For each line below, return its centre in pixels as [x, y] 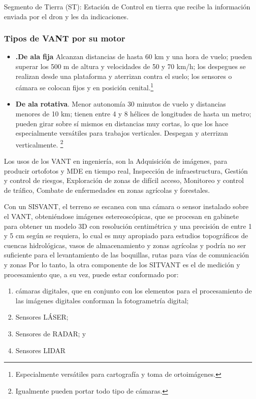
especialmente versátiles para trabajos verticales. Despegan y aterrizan [122, 133]
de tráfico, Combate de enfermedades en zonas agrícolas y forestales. [107, 190]
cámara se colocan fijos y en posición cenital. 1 [84, 87]
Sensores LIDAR [40, 350]
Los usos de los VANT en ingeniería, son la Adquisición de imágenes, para [116, 161]
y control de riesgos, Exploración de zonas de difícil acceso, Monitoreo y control [124, 180]
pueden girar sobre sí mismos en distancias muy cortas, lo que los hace [122, 123]
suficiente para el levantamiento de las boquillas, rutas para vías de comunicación [127, 255]
